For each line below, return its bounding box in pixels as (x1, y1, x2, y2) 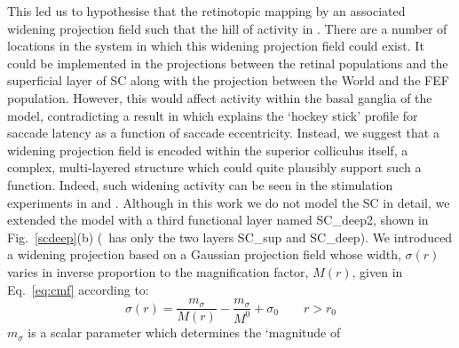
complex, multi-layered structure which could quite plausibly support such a (7, 158, 422, 177)
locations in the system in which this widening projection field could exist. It (7, 36, 424, 55)
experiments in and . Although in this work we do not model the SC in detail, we (7, 193, 450, 211)
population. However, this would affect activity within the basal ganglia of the (7, 88, 432, 107)
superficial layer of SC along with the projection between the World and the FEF (7, 71, 449, 90)
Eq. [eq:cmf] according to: (7, 280, 149, 298)
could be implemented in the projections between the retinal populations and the (7, 53, 448, 72)
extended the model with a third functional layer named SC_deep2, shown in (7, 210, 429, 229)
